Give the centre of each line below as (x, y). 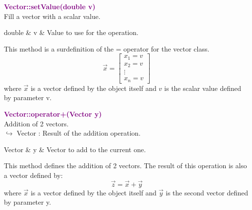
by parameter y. (28, 202)
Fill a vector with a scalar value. (52, 16)
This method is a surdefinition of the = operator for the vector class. (107, 48)
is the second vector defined (207, 192)
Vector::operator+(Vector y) (53, 114)
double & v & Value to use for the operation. (71, 32)
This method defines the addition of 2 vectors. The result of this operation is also (126, 166)
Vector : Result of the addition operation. (79, 133)
